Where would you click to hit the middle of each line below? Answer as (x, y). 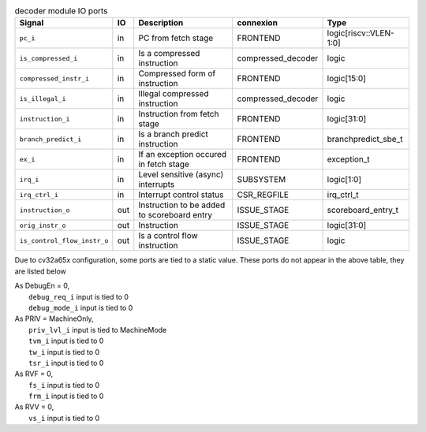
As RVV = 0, (34, 407)
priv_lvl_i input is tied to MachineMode (98, 330)
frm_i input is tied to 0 (66, 396)
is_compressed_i (49, 58)
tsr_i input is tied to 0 (66, 363)
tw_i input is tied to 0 (64, 352)
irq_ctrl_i (39, 194)
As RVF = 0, (34, 374)
